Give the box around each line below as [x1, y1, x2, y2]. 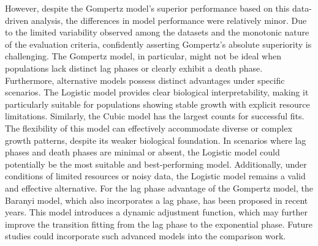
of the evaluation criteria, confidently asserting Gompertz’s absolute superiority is [5, 37, 312, 50]
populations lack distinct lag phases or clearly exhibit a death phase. [5, 61, 263, 74]
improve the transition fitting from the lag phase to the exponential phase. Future [5, 217, 312, 230]
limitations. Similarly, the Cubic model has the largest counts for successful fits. [5, 110, 305, 122]
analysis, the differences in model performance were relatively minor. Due [31, 13, 307, 26]
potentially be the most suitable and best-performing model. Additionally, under [5, 157, 307, 170]
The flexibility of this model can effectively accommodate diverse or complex [5, 121, 292, 134]
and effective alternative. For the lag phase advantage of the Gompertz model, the [5, 181, 313, 194]
